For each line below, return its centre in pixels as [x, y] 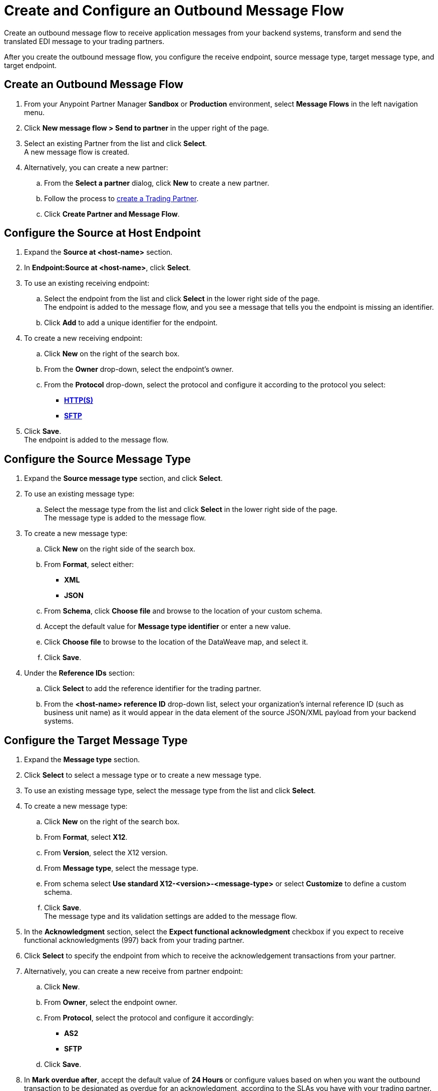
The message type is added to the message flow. [125, 518]
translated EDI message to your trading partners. [84, 41]
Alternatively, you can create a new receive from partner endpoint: [134, 971]
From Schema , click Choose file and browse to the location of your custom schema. [183, 611]
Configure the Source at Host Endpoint [102, 233]
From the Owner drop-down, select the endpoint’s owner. [139, 369]
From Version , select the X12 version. [106, 853]
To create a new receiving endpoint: [83, 338]
